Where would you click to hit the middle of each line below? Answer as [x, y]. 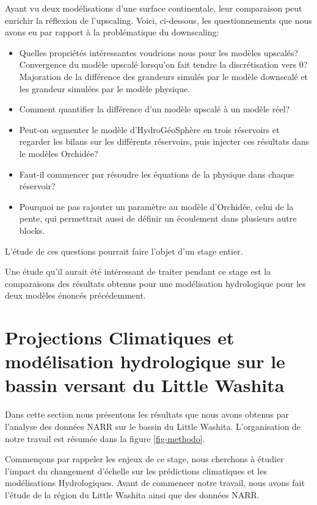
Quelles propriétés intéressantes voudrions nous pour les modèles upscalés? [159, 52]
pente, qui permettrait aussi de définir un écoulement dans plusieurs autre [158, 218]
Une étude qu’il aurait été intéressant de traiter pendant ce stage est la [138, 271]
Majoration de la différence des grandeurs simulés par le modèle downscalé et [164, 76]
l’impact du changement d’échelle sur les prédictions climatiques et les [136, 470]
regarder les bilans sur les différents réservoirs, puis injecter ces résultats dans [164, 141]
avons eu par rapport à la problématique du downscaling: [112, 32]
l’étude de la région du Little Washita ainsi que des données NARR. [132, 494]
